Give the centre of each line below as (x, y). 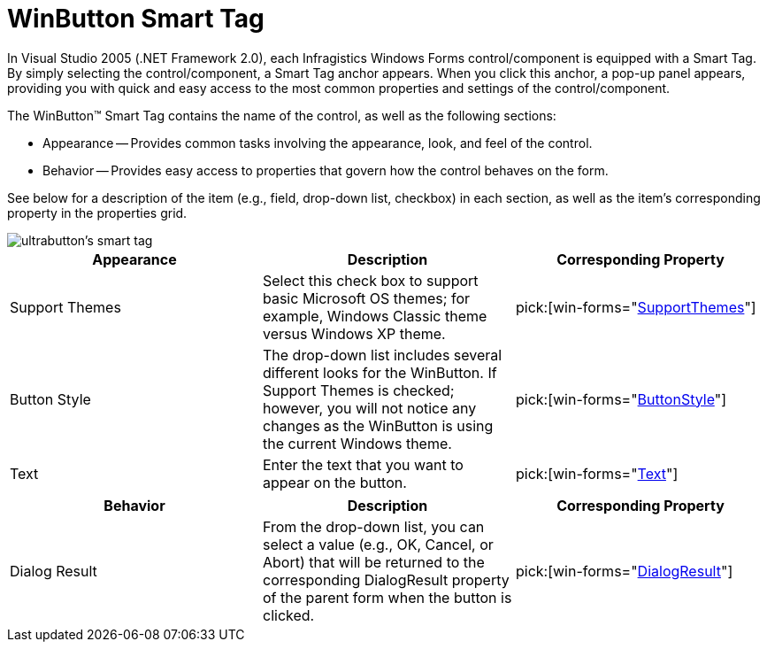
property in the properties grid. (97, 212)
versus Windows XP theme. (354, 333)
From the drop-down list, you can (373, 526)
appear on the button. (334, 482)
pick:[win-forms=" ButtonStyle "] (621, 399)
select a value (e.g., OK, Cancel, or (378, 544)
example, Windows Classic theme (375, 316)
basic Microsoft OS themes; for (366, 298)
